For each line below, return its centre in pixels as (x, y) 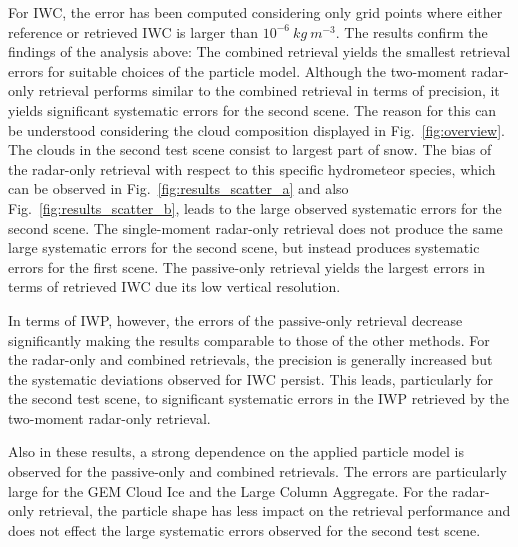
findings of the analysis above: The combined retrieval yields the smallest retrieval (259, 51)
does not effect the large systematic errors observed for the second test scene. (244, 529)
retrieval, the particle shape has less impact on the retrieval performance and (274, 510)
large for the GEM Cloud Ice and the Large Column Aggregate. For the (228, 490)
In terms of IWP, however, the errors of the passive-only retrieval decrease (235, 319)
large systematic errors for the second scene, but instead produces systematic (244, 247)
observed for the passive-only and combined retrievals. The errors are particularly (257, 471)
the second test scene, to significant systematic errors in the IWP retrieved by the (258, 398)
